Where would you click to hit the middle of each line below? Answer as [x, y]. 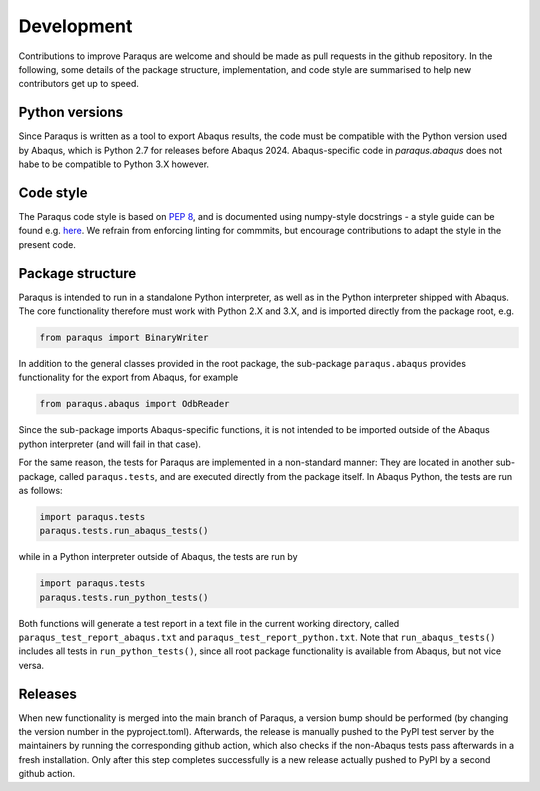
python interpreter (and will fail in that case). [110, 444]
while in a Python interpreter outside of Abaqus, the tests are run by [158, 557]
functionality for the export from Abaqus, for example [128, 377]
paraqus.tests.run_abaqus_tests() [124, 531]
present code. [47, 244]
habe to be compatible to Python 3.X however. [114, 164]
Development [75, 26]
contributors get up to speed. [79, 84]
